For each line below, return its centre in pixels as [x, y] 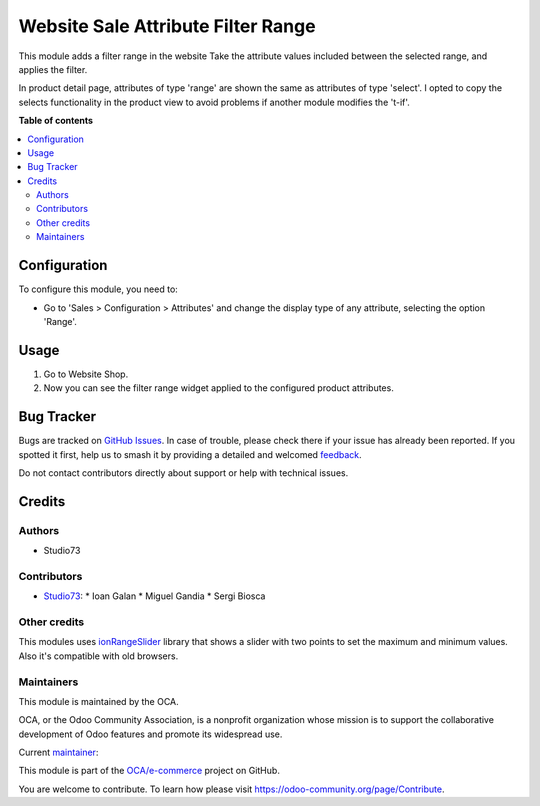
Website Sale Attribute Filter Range [167, 26]
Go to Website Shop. [86, 374]
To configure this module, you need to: [98, 289]
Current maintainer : [58, 752]
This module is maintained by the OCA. [98, 701]
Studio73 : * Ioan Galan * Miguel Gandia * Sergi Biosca [154, 596]
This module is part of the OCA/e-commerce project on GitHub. [149, 771]
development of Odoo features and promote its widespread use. [150, 734]
